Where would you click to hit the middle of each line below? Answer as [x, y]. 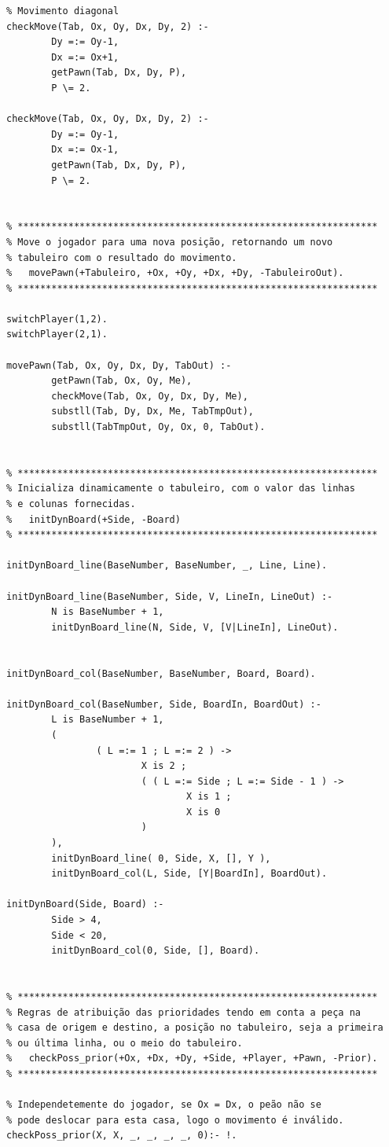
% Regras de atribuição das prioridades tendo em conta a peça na [184, 1012]
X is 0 [204, 812]
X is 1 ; [209, 797]
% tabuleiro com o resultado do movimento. [122, 257]
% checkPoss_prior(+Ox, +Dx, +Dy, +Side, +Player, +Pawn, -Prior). [192, 1059]
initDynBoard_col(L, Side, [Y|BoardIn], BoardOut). [189, 874]
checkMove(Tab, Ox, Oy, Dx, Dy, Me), [150, 396]
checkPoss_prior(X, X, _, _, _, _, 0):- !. [122, 1136]
